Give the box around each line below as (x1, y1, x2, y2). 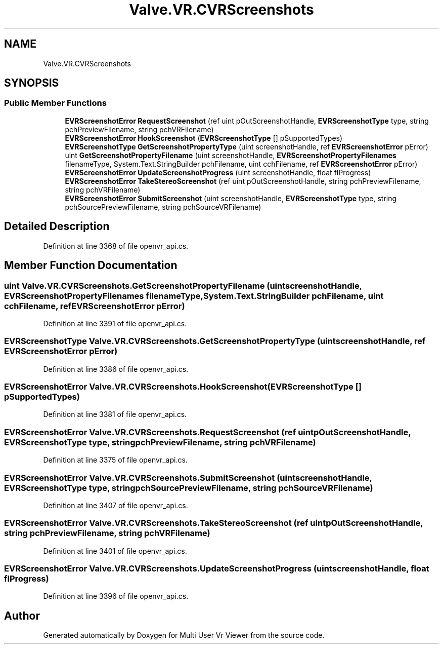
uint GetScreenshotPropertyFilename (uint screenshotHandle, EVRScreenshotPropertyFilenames (65, 150, 396, 160)
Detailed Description (4, 220, 110, 233)
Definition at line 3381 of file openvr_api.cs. (43, 410, 187, 419)
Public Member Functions (4, 98, 107, 108)
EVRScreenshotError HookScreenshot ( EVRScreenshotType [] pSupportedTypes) (65, 133, 343, 142)
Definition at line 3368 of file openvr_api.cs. (43, 241, 189, 250)
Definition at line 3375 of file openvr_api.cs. (43, 455, 188, 465)
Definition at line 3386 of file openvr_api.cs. (43, 364, 189, 373)
